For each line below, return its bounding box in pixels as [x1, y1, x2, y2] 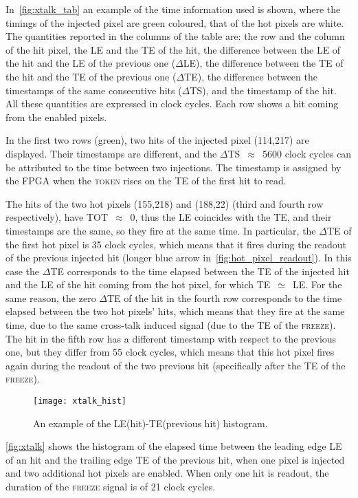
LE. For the [292, 277, 342, 292]
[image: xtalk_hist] [33, 396, 127, 407]
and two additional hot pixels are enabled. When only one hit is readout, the [5, 466, 329, 480]
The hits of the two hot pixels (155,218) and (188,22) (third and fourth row [5, 196, 324, 210]
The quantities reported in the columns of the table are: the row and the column [5, 29, 345, 43]
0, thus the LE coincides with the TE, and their [130, 210, 332, 224]
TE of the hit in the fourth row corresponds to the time [107, 290, 342, 305]
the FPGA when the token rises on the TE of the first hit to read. [5, 173, 287, 188]
